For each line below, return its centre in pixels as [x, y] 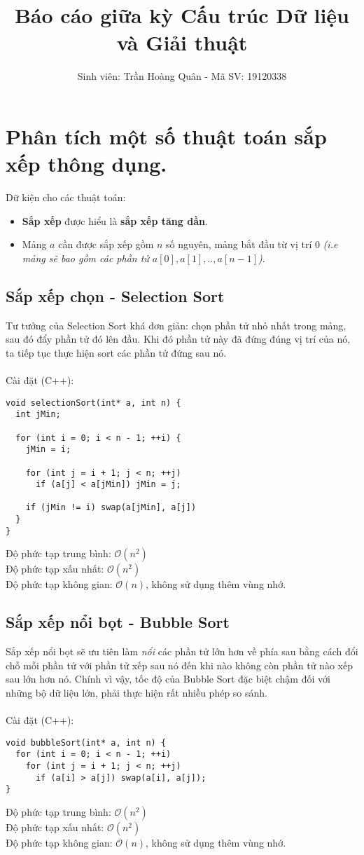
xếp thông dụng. [86, 164]
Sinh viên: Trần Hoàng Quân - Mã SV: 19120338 [182, 76]
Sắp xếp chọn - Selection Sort [115, 295]
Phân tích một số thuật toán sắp [166, 136]
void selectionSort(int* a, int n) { [93, 403]
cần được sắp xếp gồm [106, 244]
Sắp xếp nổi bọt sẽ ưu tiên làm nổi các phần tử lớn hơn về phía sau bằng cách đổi [182, 651]
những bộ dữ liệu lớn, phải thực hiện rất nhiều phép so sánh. [136, 693]
